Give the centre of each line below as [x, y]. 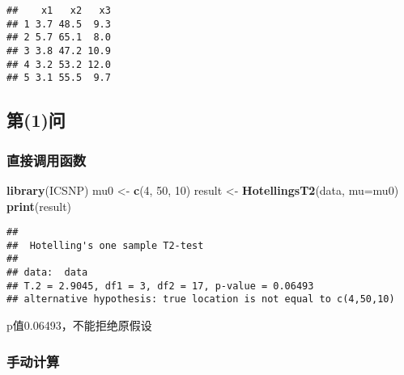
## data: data [47, 273]
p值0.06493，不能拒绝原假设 [79, 325]
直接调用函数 [47, 160]
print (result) [39, 206]
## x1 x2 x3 [59, 11]
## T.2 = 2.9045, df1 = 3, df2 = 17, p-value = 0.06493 [160, 286]
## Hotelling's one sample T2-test [105, 245]
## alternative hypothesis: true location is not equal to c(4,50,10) [201, 299]
